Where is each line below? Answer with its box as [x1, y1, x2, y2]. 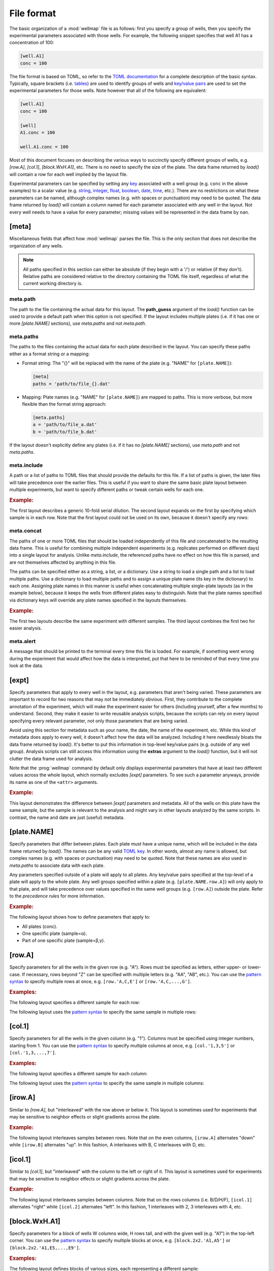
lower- [248, 964, 261, 971]
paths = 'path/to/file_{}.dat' [32, 381, 111, 386]
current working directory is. [23, 280, 83, 287]
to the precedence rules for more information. [9, 893, 105, 899]
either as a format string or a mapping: [9, 351, 90, 357]
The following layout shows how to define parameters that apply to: [9, 914, 151, 920]
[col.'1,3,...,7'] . [9, 1050, 57, 1056]
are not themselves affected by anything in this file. [9, 559, 117, 565]
